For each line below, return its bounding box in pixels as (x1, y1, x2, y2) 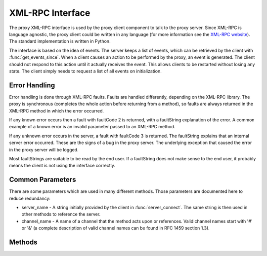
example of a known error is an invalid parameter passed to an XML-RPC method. (9, 124, 176, 130)
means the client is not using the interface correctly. (9, 163, 116, 169)
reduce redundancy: (9, 195, 50, 201)
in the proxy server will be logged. (9, 146, 79, 152)
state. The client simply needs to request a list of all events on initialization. (9, 68, 162, 74)
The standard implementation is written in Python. (9, 38, 111, 44)
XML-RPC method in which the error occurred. (9, 108, 104, 113)
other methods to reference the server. (21, 211, 101, 217)
